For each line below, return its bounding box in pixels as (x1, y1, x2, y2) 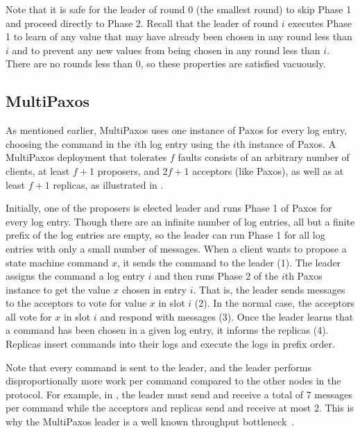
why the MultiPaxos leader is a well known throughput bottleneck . (6, 414, 295, 429)
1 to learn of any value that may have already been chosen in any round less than (6, 29, 352, 44)
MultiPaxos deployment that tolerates (6, 150, 167, 164)
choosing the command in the (6, 136, 131, 151)
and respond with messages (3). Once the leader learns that (100, 309, 354, 323)
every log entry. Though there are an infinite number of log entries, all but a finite (6, 214, 355, 228)
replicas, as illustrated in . (53, 177, 164, 192)
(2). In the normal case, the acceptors (194, 296, 354, 310)
